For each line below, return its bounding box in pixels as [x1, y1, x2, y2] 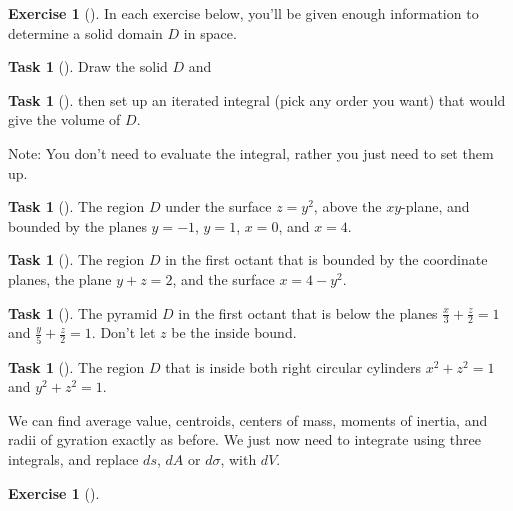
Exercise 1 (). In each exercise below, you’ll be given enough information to [8, 3, 479, 23]
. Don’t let [91, 322, 156, 343]
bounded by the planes [8, 215, 147, 236]
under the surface [165, 196, 272, 217]
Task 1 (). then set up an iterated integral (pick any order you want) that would [8, 89, 506, 110]
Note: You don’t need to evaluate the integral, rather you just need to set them [8, 142, 494, 163]
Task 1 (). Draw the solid [8, 56, 168, 77]
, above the [313, 196, 382, 217]
